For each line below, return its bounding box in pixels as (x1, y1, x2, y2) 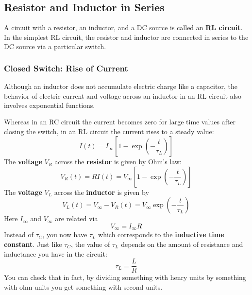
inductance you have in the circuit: (4, 248, 107, 259)
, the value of (71, 239, 110, 249)
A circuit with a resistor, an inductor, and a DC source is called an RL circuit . (4, 22, 243, 33)
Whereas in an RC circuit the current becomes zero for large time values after (4, 116, 236, 126)
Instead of (4, 229, 34, 240)
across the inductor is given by (54, 187, 149, 197)
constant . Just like (4, 239, 62, 249)
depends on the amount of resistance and (121, 239, 243, 249)
